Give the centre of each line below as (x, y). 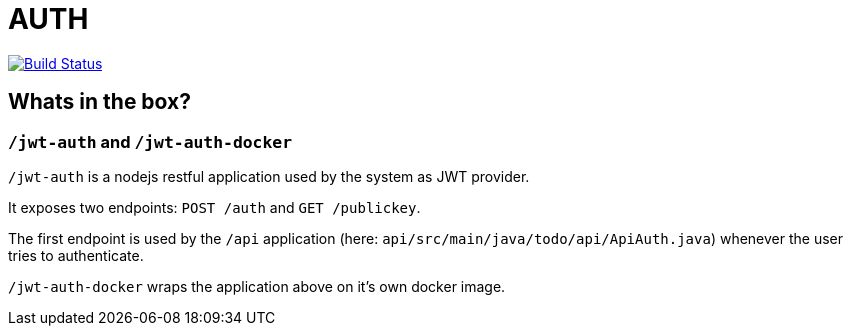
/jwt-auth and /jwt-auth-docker (150, 141)
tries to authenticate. (76, 255)
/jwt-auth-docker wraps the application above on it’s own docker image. (257, 286)
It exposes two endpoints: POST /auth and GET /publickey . (214, 207)
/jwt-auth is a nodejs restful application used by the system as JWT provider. (269, 176)
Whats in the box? (99, 102)
